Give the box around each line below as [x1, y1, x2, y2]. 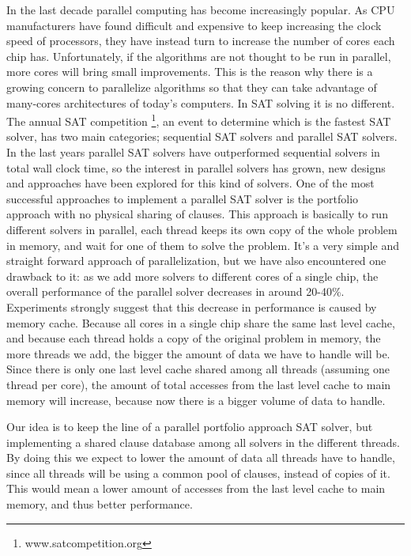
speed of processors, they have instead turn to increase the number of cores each [6, 32, 395, 49]
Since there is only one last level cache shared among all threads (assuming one [6, 361, 390, 377]
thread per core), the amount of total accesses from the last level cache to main [6, 376, 391, 392]
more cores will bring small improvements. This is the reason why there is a [6, 63, 373, 80]
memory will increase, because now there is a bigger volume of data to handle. [6, 391, 386, 408]
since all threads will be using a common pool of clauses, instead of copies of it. [6, 464, 390, 481]
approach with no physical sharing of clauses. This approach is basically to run [6, 206, 388, 222]
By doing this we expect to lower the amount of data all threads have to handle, [6, 449, 395, 466]
